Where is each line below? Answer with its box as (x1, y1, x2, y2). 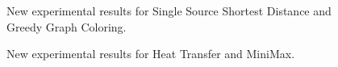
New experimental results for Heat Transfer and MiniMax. (6, 45, 295, 62)
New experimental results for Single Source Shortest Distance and (6, 2, 332, 19)
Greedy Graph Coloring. (6, 18, 127, 35)
